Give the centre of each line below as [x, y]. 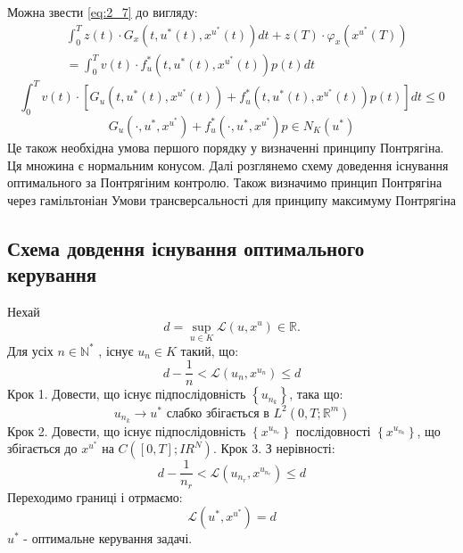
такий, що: [210, 350]
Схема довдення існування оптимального [186, 248]
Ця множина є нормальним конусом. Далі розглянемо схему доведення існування [228, 165]
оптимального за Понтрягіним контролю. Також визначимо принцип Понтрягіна [225, 182]
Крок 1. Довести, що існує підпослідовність [127, 394]
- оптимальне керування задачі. [108, 538]
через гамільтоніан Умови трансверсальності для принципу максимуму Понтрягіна [231, 199]
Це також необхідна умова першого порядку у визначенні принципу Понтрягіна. [226, 147]
